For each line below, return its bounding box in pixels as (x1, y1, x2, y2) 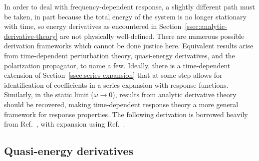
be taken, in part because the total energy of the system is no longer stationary (4, 11, 247, 21)
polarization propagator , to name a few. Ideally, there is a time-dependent (4, 60, 231, 70)
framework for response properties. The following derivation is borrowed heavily (4, 109, 248, 119)
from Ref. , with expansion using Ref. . (4, 119, 125, 129)
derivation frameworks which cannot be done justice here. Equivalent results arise (4, 40, 254, 51)
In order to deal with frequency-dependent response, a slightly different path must (4, 1, 255, 11)
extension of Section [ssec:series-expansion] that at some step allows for (4, 70, 223, 80)
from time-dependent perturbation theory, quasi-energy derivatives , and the (4, 50, 235, 60)
